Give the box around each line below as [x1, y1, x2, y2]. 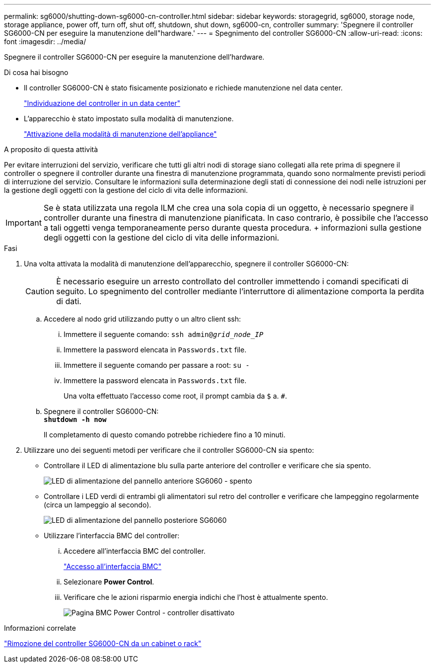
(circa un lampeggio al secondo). [44, 500, 151, 509]
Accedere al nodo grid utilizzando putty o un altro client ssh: [44, 315, 241, 323]
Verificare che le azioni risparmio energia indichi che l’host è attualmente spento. [64, 593, 328, 601]
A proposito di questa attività [4, 145, 98, 154]
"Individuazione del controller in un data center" [24, 99, 181, 107]
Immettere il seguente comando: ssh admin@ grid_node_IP [64, 330, 264, 338]
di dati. [56, 296, 81, 306]
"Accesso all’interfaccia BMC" [64, 562, 161, 571]
